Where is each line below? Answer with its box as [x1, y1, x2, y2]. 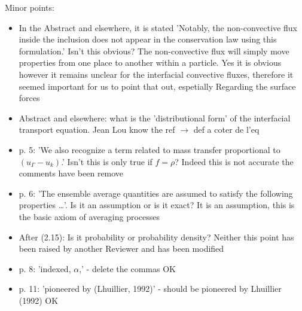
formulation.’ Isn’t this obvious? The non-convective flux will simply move [19, 44, 289, 57]
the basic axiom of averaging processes [19, 210, 160, 222]
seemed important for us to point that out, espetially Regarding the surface [19, 80, 296, 92]
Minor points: [5, 1, 54, 13]
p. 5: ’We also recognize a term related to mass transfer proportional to [19, 143, 280, 155]
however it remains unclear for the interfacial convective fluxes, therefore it [19, 68, 294, 80]
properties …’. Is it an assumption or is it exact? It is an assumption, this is [19, 199, 295, 211]
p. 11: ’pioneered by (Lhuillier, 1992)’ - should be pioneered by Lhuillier [19, 282, 282, 295]
